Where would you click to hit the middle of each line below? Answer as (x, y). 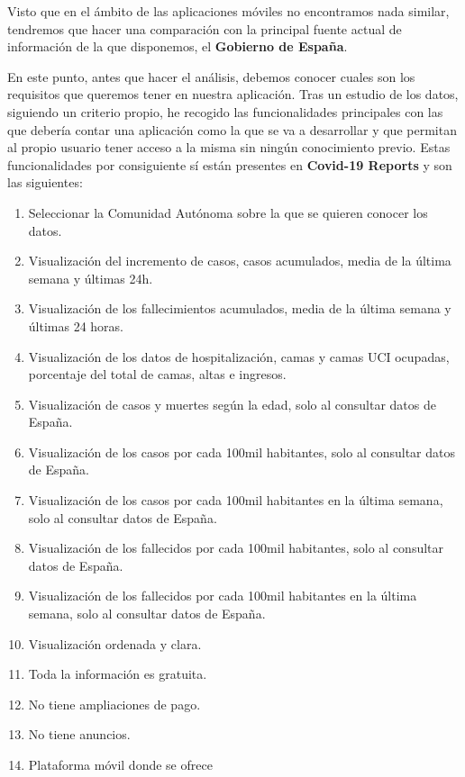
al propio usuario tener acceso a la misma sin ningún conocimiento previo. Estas (229, 147)
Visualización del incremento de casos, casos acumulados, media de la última (240, 261)
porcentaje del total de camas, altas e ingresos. (157, 374)
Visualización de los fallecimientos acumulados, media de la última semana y (240, 308)
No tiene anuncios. (79, 734)
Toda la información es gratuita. (118, 674)
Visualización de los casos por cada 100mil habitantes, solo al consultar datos (242, 452)
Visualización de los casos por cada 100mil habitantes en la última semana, (236, 500)
